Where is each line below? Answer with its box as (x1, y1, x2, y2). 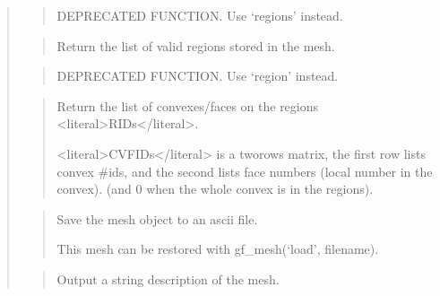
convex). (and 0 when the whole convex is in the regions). (56, 179, 374, 198)
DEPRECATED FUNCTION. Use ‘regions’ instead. (56, 6, 343, 24)
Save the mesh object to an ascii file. (56, 209, 258, 228)
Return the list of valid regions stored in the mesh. (56, 36, 335, 55)
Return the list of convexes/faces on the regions (56, 96, 319, 115)
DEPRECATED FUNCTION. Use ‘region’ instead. (56, 66, 339, 85)
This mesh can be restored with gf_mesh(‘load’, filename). (56, 239, 379, 258)
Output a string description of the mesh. (56, 269, 280, 288)
